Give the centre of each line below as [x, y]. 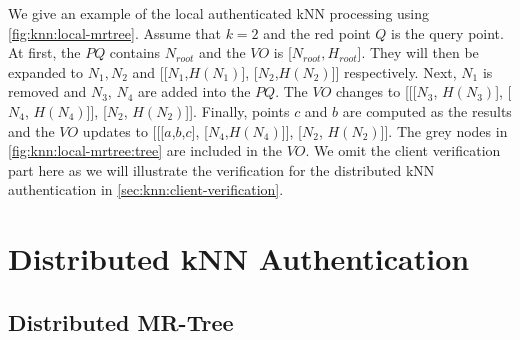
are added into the [194, 91]
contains [135, 52]
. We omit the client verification [403, 150]
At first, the [44, 52]
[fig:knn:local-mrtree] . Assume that [114, 32]
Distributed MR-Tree [121, 321]
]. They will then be [418, 52]
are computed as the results [427, 110]
